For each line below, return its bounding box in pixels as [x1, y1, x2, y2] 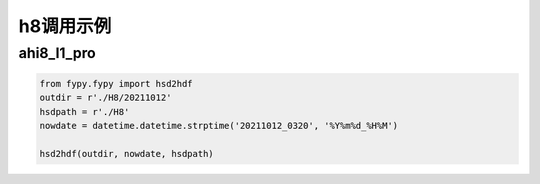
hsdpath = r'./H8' [39, 106, 130, 117]
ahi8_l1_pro [18, 44, 96, 62]
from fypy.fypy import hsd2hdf [39, 78, 194, 89]
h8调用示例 [18, 15, 112, 37]
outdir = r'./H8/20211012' [39, 92, 172, 104]
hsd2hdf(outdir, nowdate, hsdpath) [39, 148, 214, 159]
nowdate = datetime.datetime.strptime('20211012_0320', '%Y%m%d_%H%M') [39, 120, 399, 131]
